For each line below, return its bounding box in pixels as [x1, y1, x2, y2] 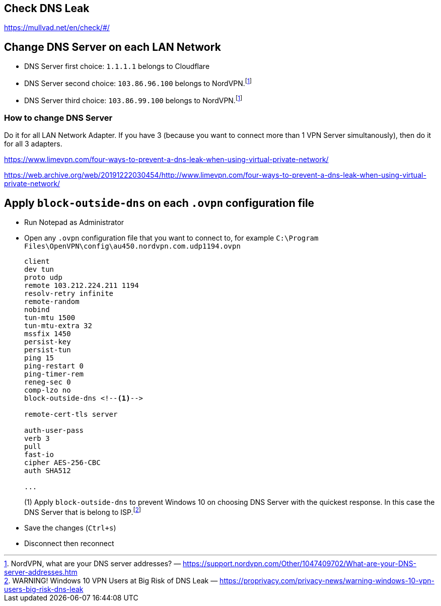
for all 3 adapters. [4, 139, 62, 148]
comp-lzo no [24, 386, 71, 395]
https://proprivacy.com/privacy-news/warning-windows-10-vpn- [219, 576, 434, 585]
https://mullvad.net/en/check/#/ [4, 23, 110, 32]
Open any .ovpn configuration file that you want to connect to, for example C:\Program [24, 234, 319, 243]
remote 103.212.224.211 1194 [24, 281, 139, 290]
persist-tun [24, 346, 71, 354]
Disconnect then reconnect [24, 539, 114, 548]
